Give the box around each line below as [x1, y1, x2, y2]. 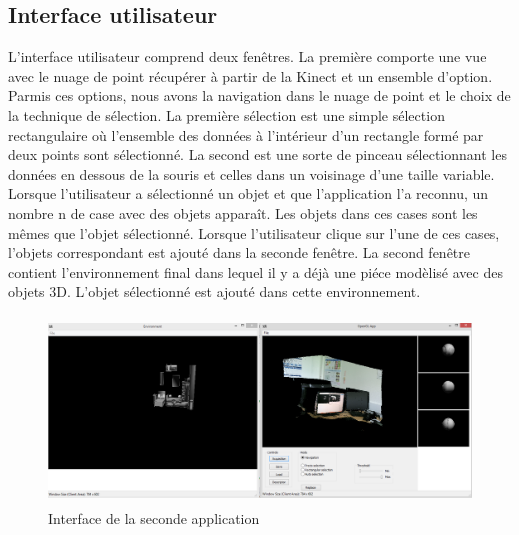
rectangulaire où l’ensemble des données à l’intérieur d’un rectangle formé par [8, 124, 484, 145]
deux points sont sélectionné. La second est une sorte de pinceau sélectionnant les [8, 144, 507, 165]
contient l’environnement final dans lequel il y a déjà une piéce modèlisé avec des [8, 261, 503, 282]
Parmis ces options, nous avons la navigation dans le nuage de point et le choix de [8, 85, 511, 106]
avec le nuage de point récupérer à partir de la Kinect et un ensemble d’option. [8, 65, 493, 86]
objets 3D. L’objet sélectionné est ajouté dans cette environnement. [8, 281, 421, 302]
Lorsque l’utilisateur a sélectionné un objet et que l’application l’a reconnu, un [8, 183, 489, 204]
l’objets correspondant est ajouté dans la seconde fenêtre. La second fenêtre [8, 242, 471, 263]
